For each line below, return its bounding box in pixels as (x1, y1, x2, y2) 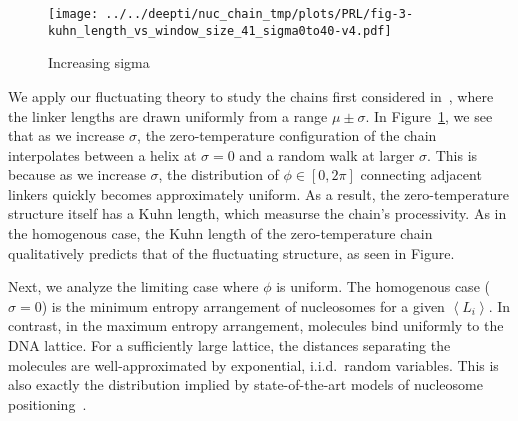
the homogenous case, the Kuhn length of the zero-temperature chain (8, 223, 433, 244)
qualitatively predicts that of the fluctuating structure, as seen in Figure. (8, 242, 455, 263)
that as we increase (8, 125, 125, 146)
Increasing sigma (48, 52, 150, 73)
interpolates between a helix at (8, 144, 197, 165)
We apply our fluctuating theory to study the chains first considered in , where (8, 85, 494, 106)
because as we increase (8, 164, 146, 185)
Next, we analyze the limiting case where (8, 276, 259, 297)
